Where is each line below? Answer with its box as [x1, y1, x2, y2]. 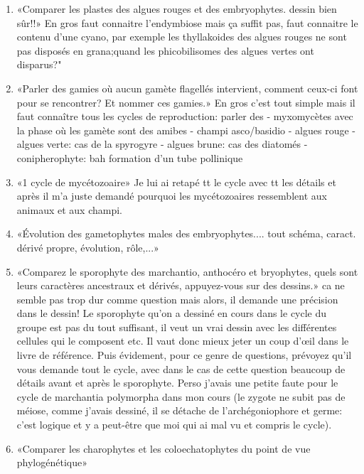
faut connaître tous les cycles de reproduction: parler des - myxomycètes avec [16, 109, 353, 124]
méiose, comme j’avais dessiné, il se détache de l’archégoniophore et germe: [16, 403, 343, 418]
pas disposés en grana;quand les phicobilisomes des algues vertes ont [16, 43, 314, 58]
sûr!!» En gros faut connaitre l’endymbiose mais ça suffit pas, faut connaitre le [16, 15, 358, 30]
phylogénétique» [16, 455, 87, 470]
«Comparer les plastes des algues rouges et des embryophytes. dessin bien [16, 1, 337, 16]
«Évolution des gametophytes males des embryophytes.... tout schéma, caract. [16, 226, 356, 241]
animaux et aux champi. [16, 202, 122, 217]
